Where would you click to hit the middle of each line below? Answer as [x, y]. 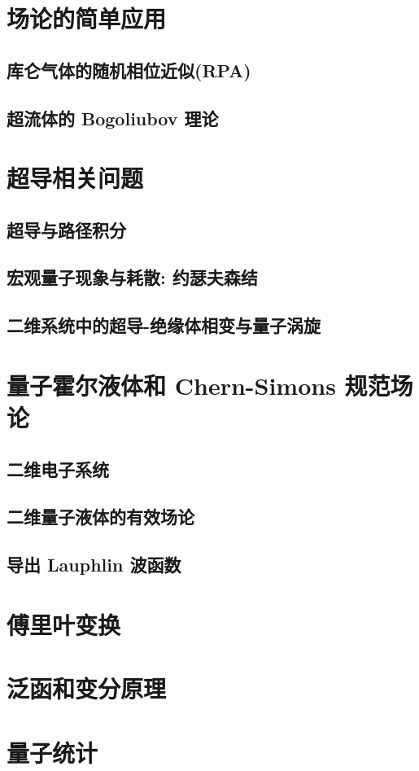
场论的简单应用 [87, 18]
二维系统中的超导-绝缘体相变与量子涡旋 [164, 325]
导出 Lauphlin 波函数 [94, 565]
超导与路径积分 [66, 229]
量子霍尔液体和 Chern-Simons [171, 385]
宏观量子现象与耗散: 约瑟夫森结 [132, 277]
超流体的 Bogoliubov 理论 [113, 118]
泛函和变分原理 [87, 688]
